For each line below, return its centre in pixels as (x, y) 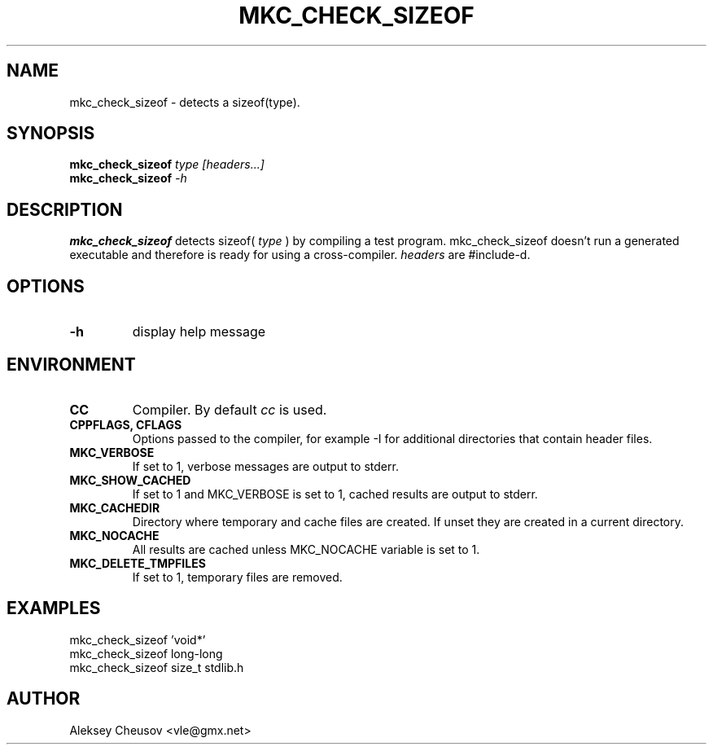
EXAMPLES (54, 608)
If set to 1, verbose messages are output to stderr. (265, 466)
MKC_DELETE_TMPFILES (138, 563)
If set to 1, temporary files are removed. (237, 577)
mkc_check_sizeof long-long (146, 653)
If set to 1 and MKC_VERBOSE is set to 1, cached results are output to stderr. (335, 494)
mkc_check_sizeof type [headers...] (167, 165)
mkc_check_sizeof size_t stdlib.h (157, 667)
